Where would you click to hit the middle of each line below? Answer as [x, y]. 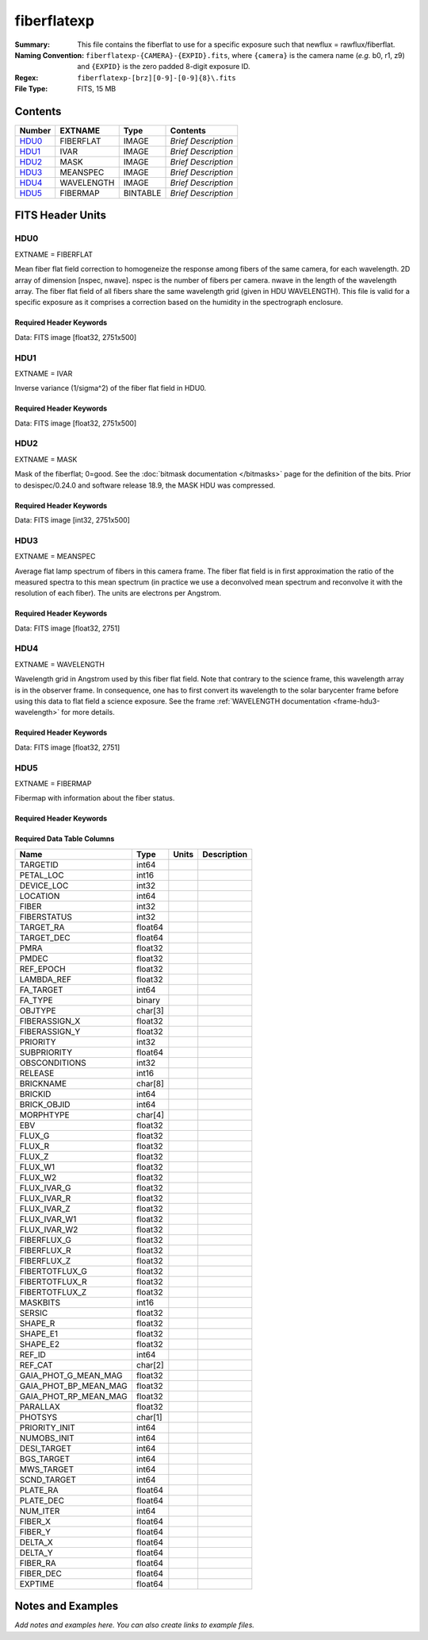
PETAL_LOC [42, 875]
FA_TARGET [41, 990]
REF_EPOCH [43, 969]
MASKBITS [40, 1302]
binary [148, 1000]
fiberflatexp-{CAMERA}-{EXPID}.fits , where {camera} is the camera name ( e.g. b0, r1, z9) [246, 55]
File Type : [31, 89]
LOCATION [40, 896]
